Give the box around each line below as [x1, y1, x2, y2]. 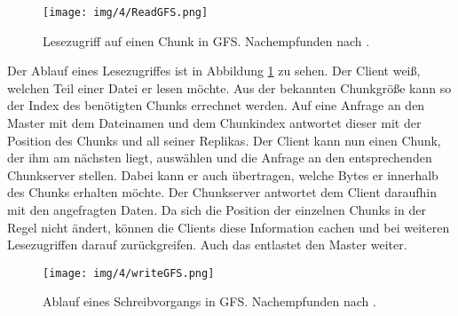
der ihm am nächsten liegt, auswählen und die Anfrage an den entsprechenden [7, 148, 432, 167]
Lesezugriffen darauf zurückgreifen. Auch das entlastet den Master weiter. [7, 235, 407, 254]
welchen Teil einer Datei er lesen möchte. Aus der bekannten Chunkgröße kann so [7, 78, 452, 97]
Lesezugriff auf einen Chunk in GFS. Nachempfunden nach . [43, 31, 370, 50]
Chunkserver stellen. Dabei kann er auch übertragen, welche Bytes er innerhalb [7, 165, 438, 184]
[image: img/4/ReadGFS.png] [43, 6, 209, 19]
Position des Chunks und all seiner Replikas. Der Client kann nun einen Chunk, [7, 130, 441, 149]
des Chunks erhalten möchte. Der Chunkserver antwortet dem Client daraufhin [7, 183, 438, 201]
